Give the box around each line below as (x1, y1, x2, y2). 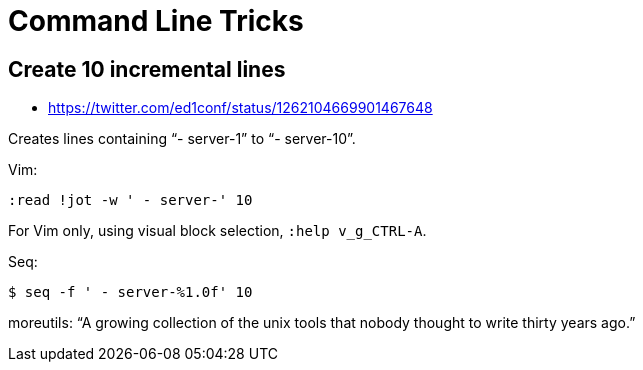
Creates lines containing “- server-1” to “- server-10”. (8, 130, 356, 148)
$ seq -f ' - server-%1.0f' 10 (8, 284, 253, 301)
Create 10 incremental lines (8, 56, 286, 82)
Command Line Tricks (8, 4, 304, 38)
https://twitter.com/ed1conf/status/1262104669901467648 (48, 99, 433, 117)
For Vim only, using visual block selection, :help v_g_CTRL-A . (8, 222, 427, 240)
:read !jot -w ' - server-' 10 (8, 192, 253, 209)
